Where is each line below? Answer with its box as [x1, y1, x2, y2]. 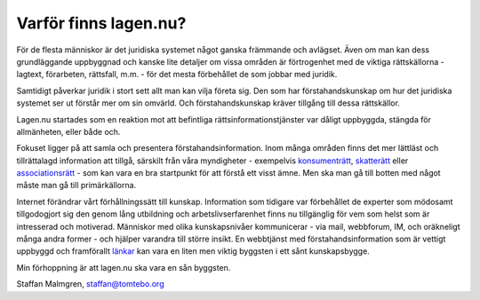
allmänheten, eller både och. [16, 126, 121, 137]
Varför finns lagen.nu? [16, 13, 187, 33]
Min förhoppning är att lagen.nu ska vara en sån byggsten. [16, 262, 231, 272]
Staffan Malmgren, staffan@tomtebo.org [16, 279, 164, 289]
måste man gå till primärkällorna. [16, 180, 137, 191]
